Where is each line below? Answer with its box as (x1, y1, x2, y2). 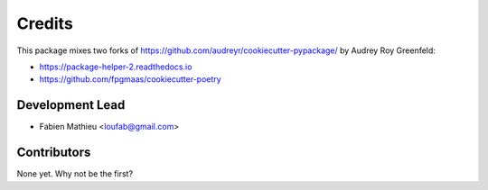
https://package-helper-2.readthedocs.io (39, 61, 192, 72)
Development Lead (16, 97, 126, 113)
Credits (16, 14, 74, 33)
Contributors (16, 145, 91, 160)
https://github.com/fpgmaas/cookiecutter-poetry (39, 74, 221, 85)
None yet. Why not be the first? (16, 168, 134, 179)
